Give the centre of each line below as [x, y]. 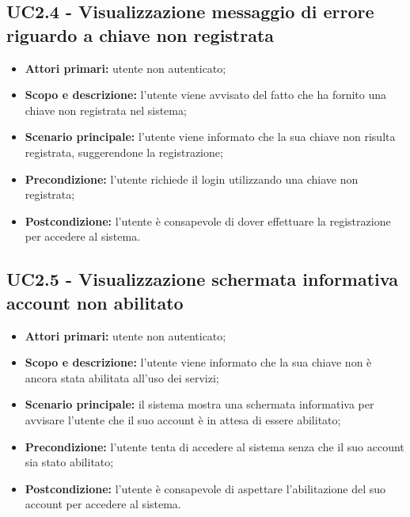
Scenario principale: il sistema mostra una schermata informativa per [199, 404]
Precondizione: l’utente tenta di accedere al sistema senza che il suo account [214, 446]
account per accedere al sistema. [103, 504]
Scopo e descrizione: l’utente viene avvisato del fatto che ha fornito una [206, 95]
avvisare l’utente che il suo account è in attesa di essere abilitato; [183, 419]
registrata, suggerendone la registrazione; [124, 152]
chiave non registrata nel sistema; [106, 110]
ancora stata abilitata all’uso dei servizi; [122, 377]
